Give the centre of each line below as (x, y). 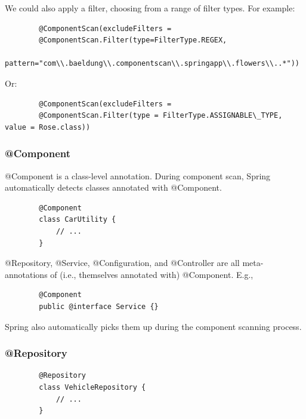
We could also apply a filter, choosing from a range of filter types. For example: (150, 8)
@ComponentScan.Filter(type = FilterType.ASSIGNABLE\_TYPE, (161, 116)
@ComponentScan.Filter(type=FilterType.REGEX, (133, 40)
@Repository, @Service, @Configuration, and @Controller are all (122, 263)
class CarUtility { (78, 220)
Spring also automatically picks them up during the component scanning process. (153, 326)
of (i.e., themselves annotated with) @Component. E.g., (152, 274)
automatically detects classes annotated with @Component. (113, 187)
